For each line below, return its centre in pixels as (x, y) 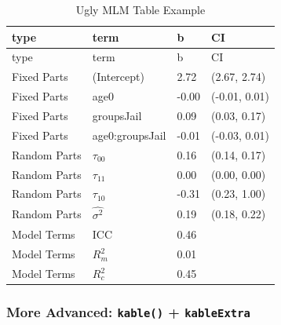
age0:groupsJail (129, 135)
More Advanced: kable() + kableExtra (128, 312)
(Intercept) (118, 77)
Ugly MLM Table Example (140, 9)
